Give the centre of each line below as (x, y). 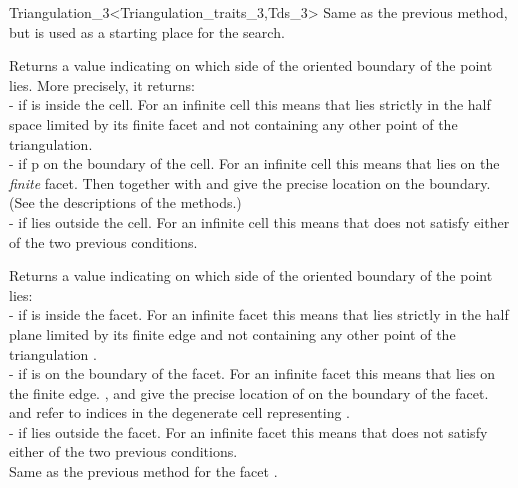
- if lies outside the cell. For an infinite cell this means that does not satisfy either (259, 221)
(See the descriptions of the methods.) (125, 202)
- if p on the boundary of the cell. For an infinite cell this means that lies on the (254, 163)
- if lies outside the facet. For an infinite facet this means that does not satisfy (248, 431)
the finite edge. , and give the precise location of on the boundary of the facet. (249, 392)
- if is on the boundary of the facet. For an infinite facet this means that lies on (252, 373)
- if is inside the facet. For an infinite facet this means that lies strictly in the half (259, 314)
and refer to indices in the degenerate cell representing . (179, 412)
